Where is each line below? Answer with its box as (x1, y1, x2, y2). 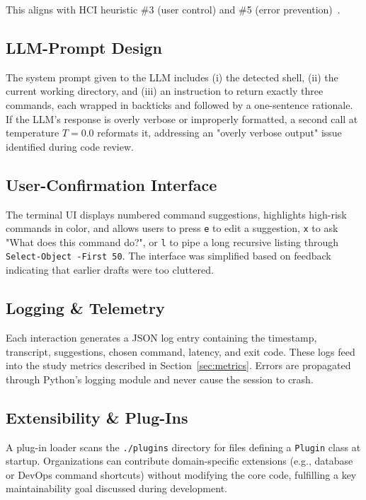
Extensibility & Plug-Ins (6, 406, 188, 428)
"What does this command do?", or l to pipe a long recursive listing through (6, 234, 339, 249)
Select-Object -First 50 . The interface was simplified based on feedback (6, 248, 331, 263)
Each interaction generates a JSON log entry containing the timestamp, (6, 330, 317, 344)
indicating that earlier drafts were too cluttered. (6, 262, 214, 277)
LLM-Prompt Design (6, 36, 162, 58)
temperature (6, 125, 59, 140)
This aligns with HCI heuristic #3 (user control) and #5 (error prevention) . (6, 2, 341, 16)
